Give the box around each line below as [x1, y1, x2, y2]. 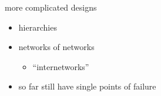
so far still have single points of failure [18, 80, 156, 92]
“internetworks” [32, 60, 89, 72]
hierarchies [18, 21, 57, 33]
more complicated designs [5, 1, 97, 13]
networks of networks [18, 41, 95, 53]
